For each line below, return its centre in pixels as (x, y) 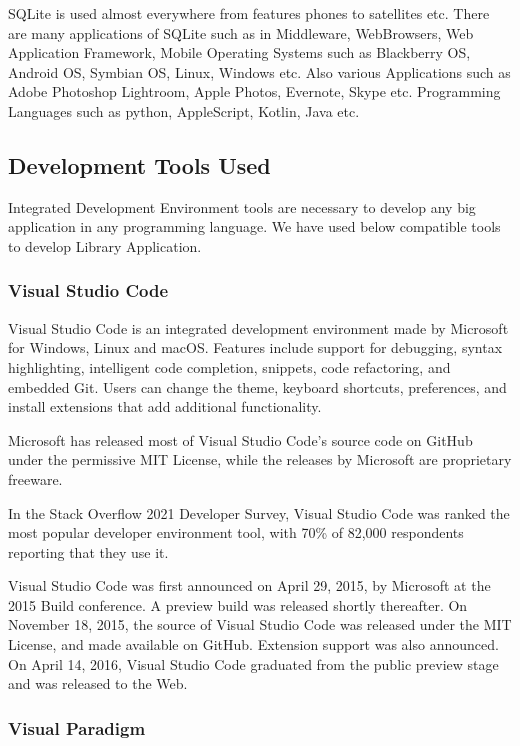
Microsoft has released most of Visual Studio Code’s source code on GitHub (240, 439)
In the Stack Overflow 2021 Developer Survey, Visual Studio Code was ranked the (259, 512)
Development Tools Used (139, 164)
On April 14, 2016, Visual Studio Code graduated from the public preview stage (253, 663)
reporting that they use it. (88, 551)
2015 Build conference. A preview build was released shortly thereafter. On (238, 604)
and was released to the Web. (98, 683)
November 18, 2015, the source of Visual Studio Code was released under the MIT (260, 624)
